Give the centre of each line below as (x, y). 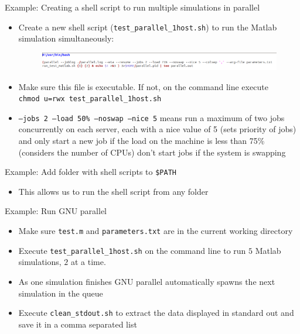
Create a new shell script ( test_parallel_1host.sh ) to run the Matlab (148, 27)
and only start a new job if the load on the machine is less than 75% (142, 141)
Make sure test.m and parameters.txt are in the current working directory (156, 231)
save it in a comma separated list (78, 324)
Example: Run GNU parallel (56, 211)
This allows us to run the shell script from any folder (113, 191)
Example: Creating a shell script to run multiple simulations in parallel (132, 7)
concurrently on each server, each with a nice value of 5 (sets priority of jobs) (157, 129)
